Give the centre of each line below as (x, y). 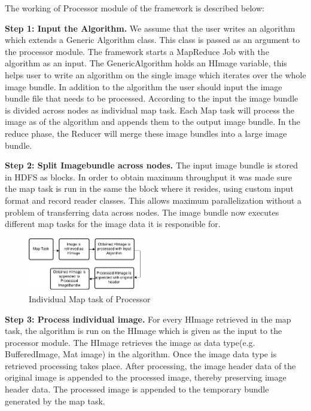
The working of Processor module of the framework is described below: (135, 8)
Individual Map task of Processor (90, 298)
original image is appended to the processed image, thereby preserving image (146, 377)
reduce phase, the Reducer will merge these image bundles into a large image (146, 133)
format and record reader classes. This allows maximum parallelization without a (153, 200)
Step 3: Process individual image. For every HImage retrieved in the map (148, 319)
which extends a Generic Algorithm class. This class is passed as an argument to (153, 40)
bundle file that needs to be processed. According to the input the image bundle (152, 98)
